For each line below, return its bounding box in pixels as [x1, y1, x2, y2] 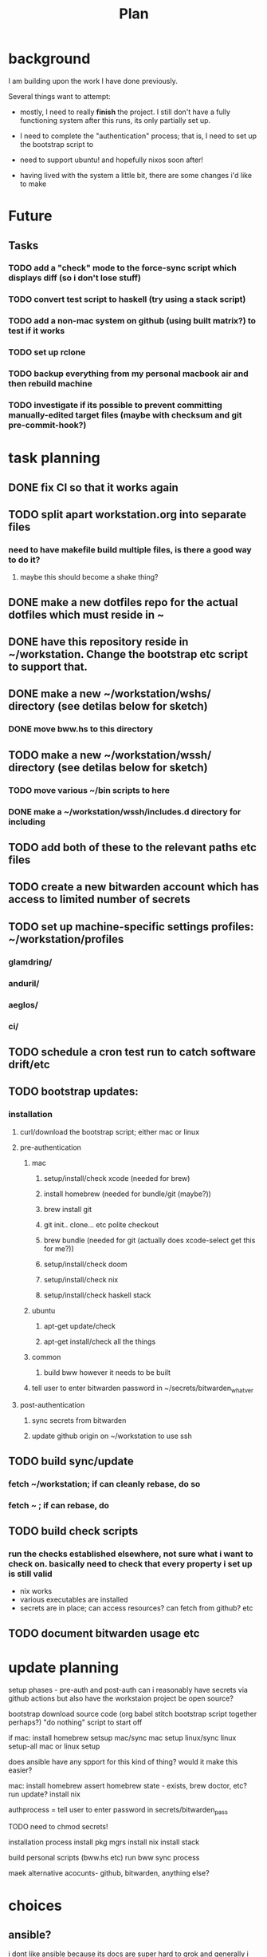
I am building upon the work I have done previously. [8, 76, 178, 85]
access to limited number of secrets [8, 893, 190, 906]
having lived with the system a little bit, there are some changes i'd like [19, 170, 253, 180]
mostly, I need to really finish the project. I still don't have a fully [19, 107, 231, 117]
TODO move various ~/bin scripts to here [8, 784, 170, 795]
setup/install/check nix [43, 1274, 119, 1284]
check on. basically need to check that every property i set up [8, 1558, 253, 1569]
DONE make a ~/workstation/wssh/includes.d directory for [8, 806, 241, 817]
